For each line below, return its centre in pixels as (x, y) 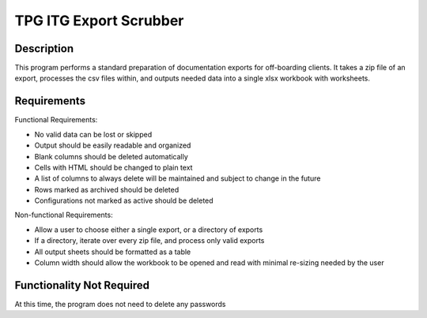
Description (44, 49)
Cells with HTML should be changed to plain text (113, 167)
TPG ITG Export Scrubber (99, 21)
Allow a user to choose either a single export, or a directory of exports (149, 230)
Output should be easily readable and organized (113, 145)
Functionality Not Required (82, 285)
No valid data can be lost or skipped (93, 134)
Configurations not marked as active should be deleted (124, 200)
